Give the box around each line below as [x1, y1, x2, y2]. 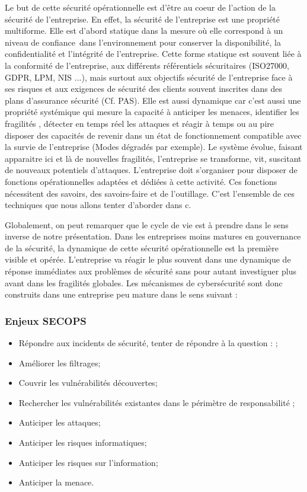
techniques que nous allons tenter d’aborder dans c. [5, 199, 191, 211]
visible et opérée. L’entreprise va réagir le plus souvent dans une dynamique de [5, 253, 291, 266]
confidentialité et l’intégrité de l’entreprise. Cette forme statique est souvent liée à [5, 47, 302, 60]
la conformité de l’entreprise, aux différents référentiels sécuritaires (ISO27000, [5, 59, 289, 71]
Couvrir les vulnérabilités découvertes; [18, 376, 158, 389]
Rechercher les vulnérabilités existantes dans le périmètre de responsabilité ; [18, 396, 295, 408]
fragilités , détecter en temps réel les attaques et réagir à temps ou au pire [5, 117, 274, 129]
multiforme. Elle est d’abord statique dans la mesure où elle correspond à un [5, 24, 283, 37]
